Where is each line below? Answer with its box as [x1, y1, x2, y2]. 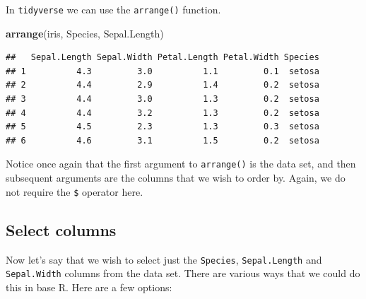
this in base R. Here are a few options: [6, 279, 172, 294]
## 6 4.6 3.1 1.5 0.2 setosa [6, 135, 319, 146]
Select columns [6, 218, 117, 240]
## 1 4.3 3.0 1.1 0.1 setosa [6, 66, 319, 76]
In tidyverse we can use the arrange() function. [6, 2, 221, 16]
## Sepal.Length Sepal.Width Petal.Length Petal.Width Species [6, 52, 319, 63]
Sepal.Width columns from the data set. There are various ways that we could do [6, 266, 360, 281]
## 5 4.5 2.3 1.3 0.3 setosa [6, 122, 319, 132]
